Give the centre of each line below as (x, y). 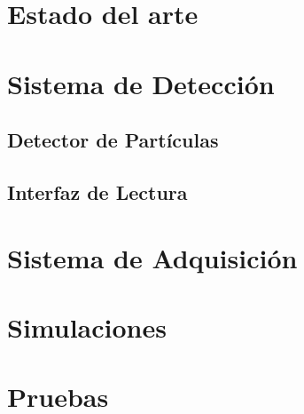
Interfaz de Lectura (97, 191)
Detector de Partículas (113, 140)
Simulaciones (87, 326)
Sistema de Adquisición (152, 257)
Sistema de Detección (141, 83)
